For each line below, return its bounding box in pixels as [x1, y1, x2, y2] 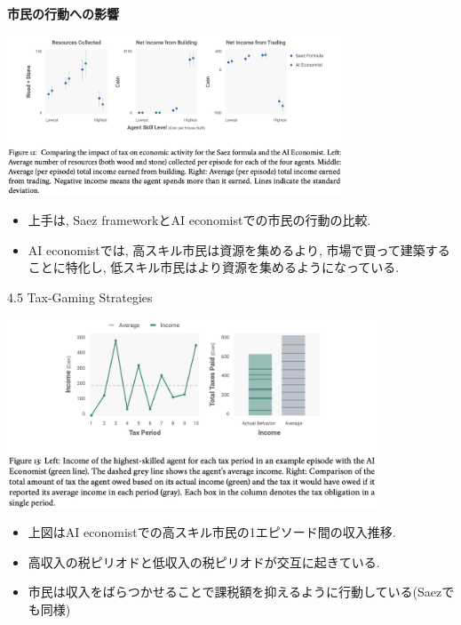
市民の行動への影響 [7, 4, 119, 22]
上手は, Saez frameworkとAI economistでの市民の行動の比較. [28, 211, 371, 229]
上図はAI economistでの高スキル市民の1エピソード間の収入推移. [28, 523, 396, 541]
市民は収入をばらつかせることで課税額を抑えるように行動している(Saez [28, 582, 442, 601]
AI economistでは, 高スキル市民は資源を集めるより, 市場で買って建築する [28, 240, 450, 259]
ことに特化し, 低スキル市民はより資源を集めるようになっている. [28, 258, 400, 276]
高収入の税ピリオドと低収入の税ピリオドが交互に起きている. [28, 552, 380, 571]
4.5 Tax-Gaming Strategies [7, 288, 153, 307]
